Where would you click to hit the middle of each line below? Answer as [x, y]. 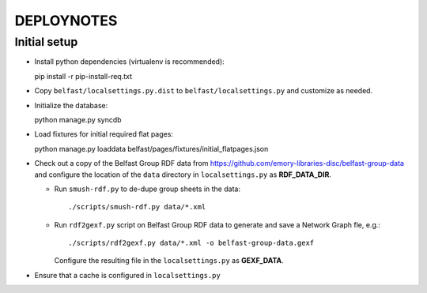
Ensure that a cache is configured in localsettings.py [127, 275]
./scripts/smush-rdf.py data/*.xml [137, 207]
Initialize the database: [71, 105]
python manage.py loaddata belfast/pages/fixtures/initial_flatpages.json [151, 148]
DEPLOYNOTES [66, 21]
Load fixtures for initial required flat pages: [104, 134]
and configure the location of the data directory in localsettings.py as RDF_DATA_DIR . [183, 175]
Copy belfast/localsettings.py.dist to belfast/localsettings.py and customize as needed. [204, 91]
